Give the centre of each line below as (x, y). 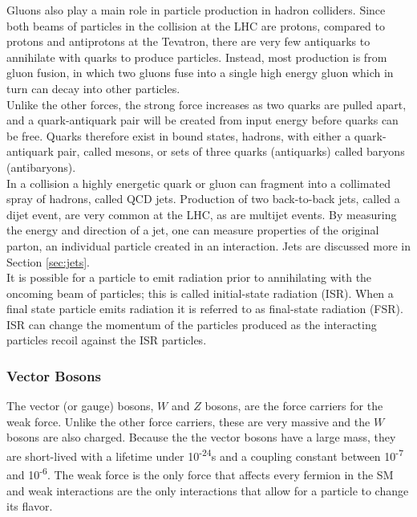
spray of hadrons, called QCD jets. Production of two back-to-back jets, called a (203, 199)
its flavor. (30, 506)
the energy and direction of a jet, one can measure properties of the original (193, 230)
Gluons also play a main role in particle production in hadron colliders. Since (196, 10)
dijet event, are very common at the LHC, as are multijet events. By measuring (202, 214)
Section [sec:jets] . (48, 261)
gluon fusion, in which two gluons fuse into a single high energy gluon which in (200, 73)
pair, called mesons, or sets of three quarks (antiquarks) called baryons (231, 151)
